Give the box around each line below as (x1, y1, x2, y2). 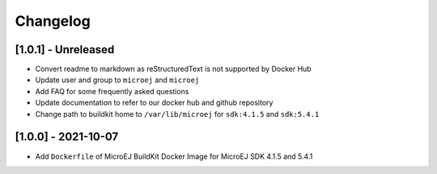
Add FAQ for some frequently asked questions (35, 86, 189, 96)
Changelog (15, 12, 91, 30)
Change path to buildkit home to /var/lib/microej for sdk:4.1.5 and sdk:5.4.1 (35, 109, 320, 118)
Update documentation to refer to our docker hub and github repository (35, 97, 274, 108)
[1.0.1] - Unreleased (15, 43, 115, 56)
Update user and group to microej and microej (35, 75, 200, 85)
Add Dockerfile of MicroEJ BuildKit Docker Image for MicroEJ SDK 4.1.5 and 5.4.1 (35, 151, 313, 161)
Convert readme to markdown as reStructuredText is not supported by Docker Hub (35, 64, 312, 74)
